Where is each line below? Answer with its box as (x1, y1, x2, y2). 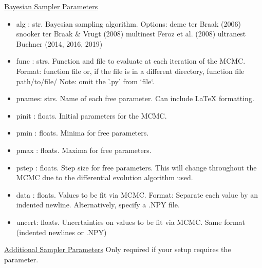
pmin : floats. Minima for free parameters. (16, 127, 149, 138)
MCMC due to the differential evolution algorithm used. (16, 172, 193, 183)
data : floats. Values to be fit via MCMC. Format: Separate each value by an (16, 189, 258, 200)
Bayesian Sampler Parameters (4, 1, 98, 11)
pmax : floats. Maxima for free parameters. (16, 144, 152, 155)
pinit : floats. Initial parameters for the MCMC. (16, 110, 167, 121)
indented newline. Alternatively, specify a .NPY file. (16, 199, 180, 210)
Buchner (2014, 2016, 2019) (16, 38, 103, 49)
